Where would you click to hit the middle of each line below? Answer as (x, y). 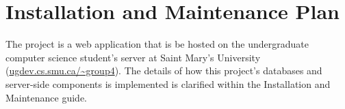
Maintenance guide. (47, 97)
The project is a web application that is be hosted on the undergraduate (157, 44)
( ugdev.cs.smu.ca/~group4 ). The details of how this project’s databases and (164, 71)
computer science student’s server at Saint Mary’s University (133, 57)
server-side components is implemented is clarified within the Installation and (168, 83)
